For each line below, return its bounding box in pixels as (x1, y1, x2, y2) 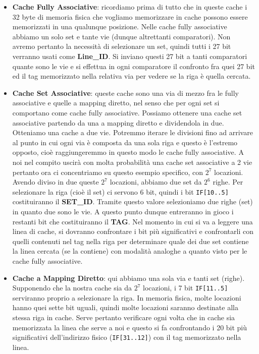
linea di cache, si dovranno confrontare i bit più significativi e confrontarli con (12, 226, 253, 237)
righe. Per (213, 176, 243, 187)
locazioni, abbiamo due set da (110, 176, 202, 187)
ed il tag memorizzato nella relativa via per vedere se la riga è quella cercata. (12, 71, 251, 81)
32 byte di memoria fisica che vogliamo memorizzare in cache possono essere (12, 11, 248, 22)
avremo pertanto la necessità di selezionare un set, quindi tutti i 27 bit (12, 41, 231, 51)
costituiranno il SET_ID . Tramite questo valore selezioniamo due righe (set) (12, 196, 253, 207)
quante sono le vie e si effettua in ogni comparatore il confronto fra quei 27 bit (12, 61, 255, 71)
